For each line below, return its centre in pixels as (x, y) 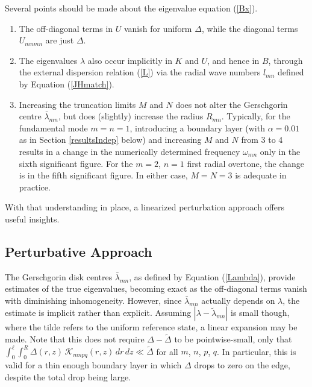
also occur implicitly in (130, 60)
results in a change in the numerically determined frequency (129, 151)
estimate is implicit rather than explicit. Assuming (98, 313)
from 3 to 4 (262, 140)
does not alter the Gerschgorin (232, 104)
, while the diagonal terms (250, 28)
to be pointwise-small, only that (233, 339)
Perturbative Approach (79, 251)
